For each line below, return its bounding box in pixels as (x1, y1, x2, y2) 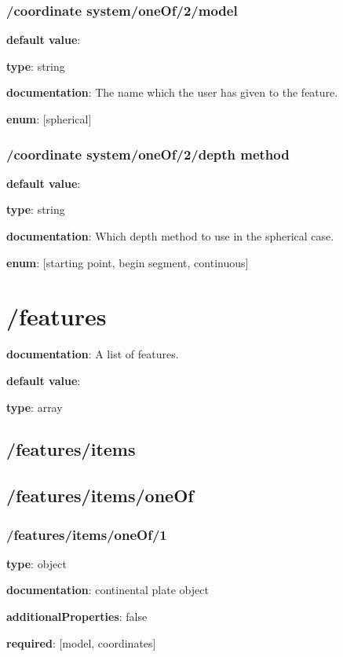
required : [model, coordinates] (6, 634, 156, 651)
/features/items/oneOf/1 (6, 524, 167, 544)
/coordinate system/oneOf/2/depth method (6, 144, 290, 163)
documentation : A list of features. (6, 346, 179, 362)
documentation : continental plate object (6, 582, 209, 598)
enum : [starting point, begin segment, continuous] (6, 254, 249, 270)
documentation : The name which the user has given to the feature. (6, 84, 338, 101)
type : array (6, 398, 63, 415)
